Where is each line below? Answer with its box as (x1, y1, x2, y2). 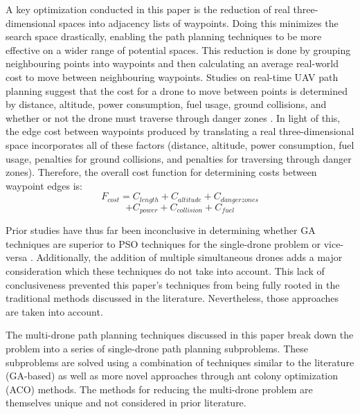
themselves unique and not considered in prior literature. (6, 395, 246, 410)
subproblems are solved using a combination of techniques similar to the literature (6, 354, 354, 369)
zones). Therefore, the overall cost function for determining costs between (6, 165, 317, 179)
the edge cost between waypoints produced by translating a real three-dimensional (6, 124, 354, 138)
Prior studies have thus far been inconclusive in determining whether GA (6, 223, 316, 237)
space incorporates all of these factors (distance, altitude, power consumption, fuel (6, 137, 354, 152)
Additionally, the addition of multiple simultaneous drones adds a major (36, 250, 343, 264)
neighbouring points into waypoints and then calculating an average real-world (6, 56, 339, 71)
